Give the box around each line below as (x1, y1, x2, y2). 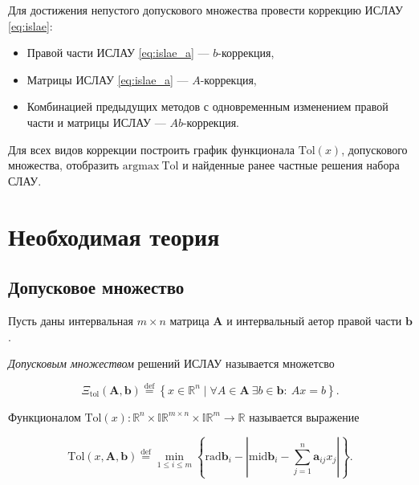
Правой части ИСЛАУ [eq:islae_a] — (26, 44, 209, 61)
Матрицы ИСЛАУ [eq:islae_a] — (26, 71, 189, 88)
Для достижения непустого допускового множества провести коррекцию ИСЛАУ (8, 2, 403, 18)
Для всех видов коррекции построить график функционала (8, 141, 295, 157)
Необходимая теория (8, 219, 220, 252)
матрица (169, 312, 209, 328)
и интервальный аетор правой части (226, 312, 402, 328)
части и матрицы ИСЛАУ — (26, 113, 166, 130)
